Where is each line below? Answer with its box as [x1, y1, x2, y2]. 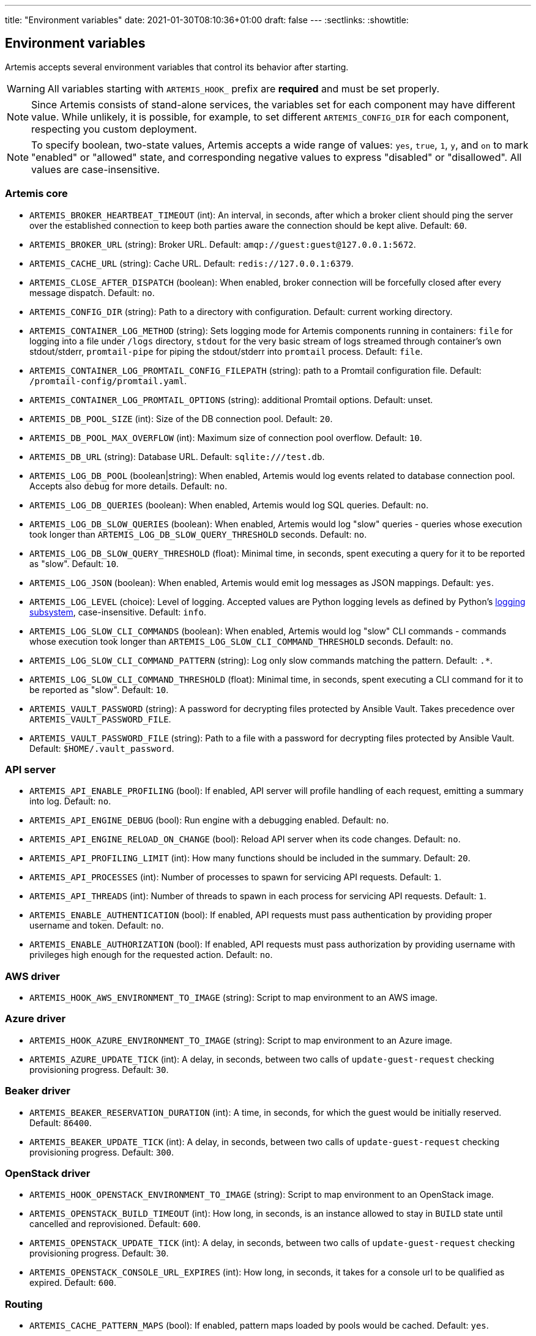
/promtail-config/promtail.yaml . [29, 375, 187, 386]
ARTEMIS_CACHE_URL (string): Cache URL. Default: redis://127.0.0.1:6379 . [29, 258, 354, 269]
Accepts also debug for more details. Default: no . [29, 480, 228, 491]
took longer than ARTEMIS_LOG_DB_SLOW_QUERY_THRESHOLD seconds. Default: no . [29, 529, 367, 540]
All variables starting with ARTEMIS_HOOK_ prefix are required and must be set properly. [47, 82, 439, 95]
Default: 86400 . [29, 1117, 92, 1128]
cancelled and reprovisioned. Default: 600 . [29, 1219, 201, 1230]
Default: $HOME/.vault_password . [29, 743, 174, 754]
